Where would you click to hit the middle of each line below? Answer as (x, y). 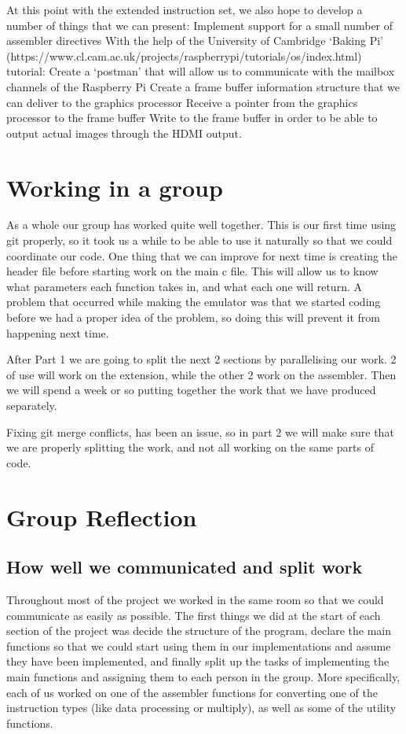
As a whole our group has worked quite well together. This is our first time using (201, 225)
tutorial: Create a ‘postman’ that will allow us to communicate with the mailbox (201, 71)
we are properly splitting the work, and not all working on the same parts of (190, 447)
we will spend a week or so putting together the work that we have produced (191, 390)
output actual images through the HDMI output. (124, 133)
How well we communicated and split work (185, 567)
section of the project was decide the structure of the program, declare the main (199, 631)
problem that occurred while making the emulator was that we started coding (194, 302)
